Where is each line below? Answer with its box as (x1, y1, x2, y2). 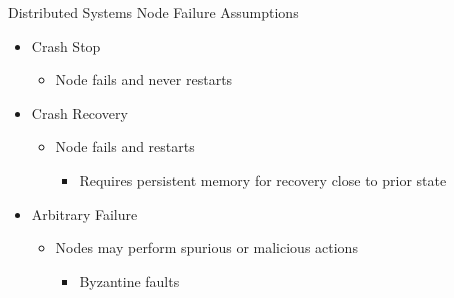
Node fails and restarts (55, 136, 195, 157)
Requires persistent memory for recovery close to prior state (79, 169, 447, 190)
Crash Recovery (31, 102, 128, 123)
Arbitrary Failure (31, 203, 138, 224)
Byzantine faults (79, 270, 180, 291)
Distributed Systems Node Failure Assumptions (8, 2, 299, 22)
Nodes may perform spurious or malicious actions (55, 237, 358, 258)
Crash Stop (31, 35, 101, 56)
